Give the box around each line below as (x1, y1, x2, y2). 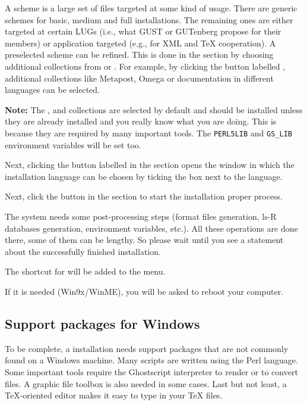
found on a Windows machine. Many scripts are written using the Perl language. (5, 354, 298, 366)
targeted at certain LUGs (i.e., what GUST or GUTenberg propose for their (5, 25, 281, 38)
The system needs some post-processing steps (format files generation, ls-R (5, 210, 277, 222)
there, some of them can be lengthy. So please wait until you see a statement (5, 233, 284, 246)
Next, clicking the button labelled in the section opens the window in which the (5, 158, 295, 171)
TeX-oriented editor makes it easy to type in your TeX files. (5, 389, 223, 401)
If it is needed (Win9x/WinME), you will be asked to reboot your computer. (5, 285, 284, 297)
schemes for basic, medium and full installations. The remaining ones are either (5, 13, 293, 26)
